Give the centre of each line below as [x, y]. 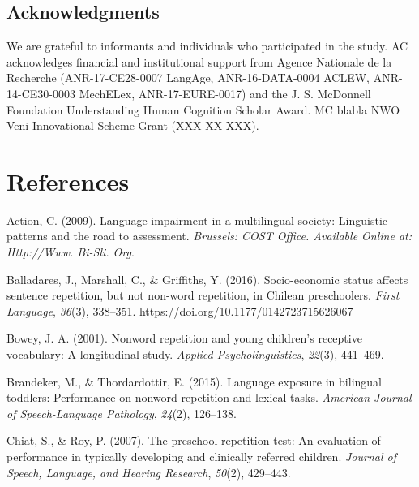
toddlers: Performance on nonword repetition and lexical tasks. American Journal [209, 397]
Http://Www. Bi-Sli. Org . [71, 252]
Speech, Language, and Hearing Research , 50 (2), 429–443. [149, 472]
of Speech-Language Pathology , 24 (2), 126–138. [122, 413]
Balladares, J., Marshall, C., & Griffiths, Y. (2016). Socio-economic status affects [207, 279]
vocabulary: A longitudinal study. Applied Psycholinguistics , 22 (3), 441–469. [195, 354]
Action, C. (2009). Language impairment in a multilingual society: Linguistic [197, 220]
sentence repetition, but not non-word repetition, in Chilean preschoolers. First [203, 295]
